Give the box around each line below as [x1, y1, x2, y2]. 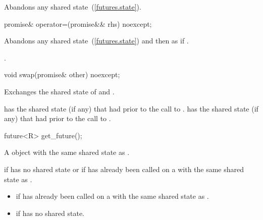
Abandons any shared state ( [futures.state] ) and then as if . [4, 35, 189, 46]
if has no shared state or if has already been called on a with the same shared [4, 163, 244, 174]
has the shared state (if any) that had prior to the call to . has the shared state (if [4, 103, 258, 114]
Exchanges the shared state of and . [4, 86, 115, 96]
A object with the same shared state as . [4, 147, 130, 157]
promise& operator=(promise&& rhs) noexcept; [4, 18, 152, 29]
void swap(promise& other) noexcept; [4, 69, 120, 80]
